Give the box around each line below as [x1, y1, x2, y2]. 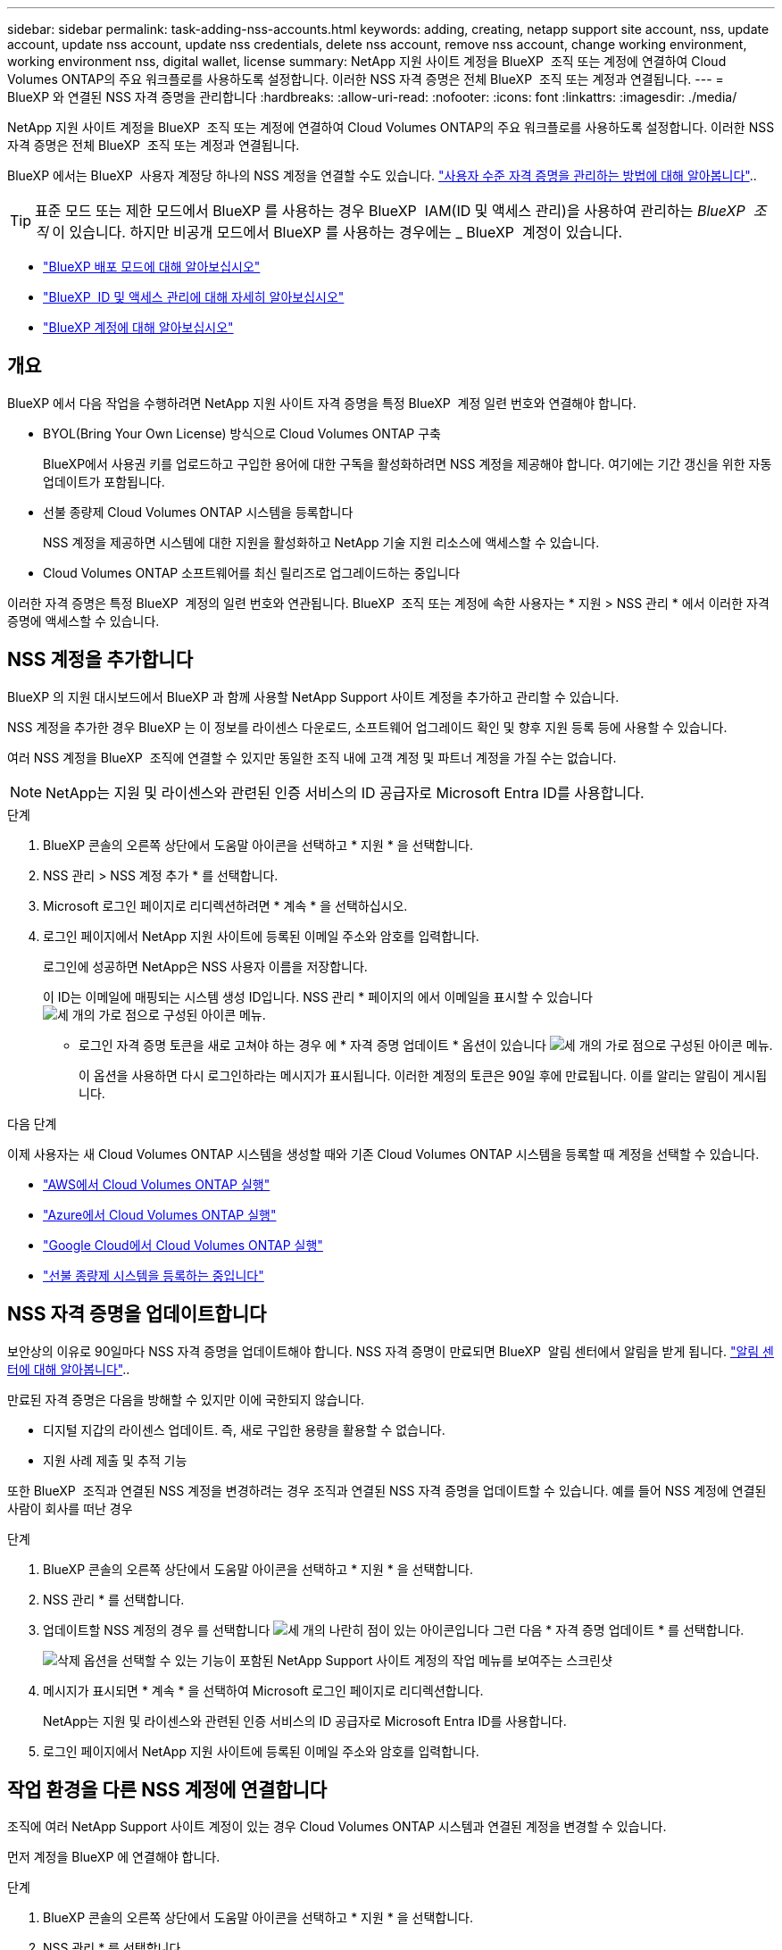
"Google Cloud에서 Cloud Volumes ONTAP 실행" [43, 1237, 323, 1253]
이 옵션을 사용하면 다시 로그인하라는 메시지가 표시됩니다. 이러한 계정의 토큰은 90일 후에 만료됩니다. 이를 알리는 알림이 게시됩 [79, 1067, 768, 1083]
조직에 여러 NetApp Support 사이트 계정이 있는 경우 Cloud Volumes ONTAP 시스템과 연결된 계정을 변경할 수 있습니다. [7, 1819, 667, 1835]
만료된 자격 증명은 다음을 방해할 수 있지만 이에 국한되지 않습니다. [7, 1391, 365, 1407]
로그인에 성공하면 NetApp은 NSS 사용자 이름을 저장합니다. [43, 958, 368, 974]
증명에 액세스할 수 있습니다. [7, 612, 160, 629]
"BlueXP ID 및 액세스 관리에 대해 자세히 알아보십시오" [43, 289, 345, 304]
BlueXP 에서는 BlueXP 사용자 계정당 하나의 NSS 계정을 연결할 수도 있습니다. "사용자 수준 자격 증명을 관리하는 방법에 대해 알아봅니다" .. [7, 168, 757, 183]
